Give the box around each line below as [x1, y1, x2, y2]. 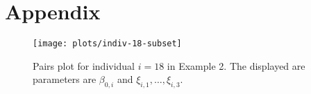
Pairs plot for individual [33, 58, 135, 73]
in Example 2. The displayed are [167, 58, 305, 73]
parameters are [33, 72, 96, 86]
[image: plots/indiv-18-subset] [33, 39, 182, 49]
